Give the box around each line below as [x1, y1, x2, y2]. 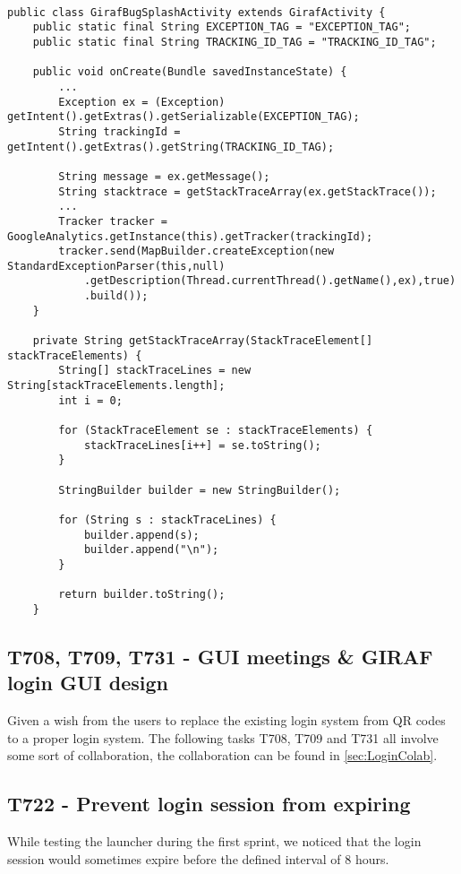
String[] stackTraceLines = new [58, 364, 252, 377]
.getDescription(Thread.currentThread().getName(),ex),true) [83, 274, 457, 288]
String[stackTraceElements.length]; [7, 379, 226, 393]
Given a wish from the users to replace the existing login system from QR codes [7, 711, 446, 730]
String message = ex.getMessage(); [58, 169, 270, 183]
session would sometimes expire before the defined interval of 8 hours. [7, 849, 389, 868]
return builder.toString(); [58, 588, 226, 601]
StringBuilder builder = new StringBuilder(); [58, 483, 341, 497]
